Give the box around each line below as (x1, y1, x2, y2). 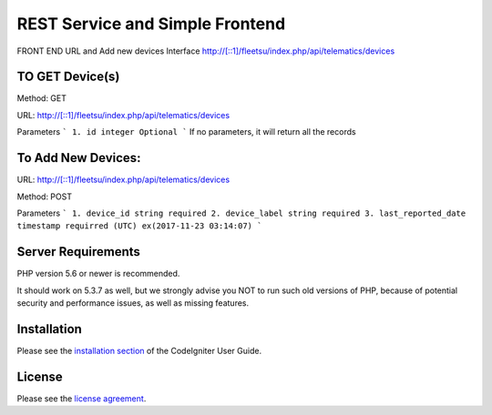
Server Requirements (16, 244, 141, 259)
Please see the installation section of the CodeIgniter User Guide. (16, 345, 262, 356)
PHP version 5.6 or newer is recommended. (16, 268, 180, 279)
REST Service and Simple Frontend (16, 14, 286, 34)
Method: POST (16, 191, 73, 202)
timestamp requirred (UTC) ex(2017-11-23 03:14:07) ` (16, 221, 262, 231)
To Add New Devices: (16, 150, 141, 166)
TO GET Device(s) (16, 69, 120, 85)
